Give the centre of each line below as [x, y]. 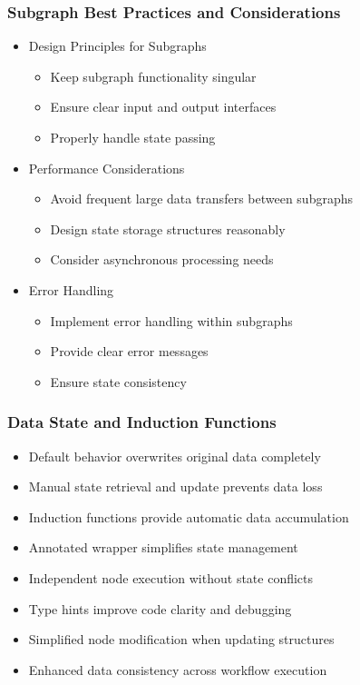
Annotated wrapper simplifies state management [163, 547]
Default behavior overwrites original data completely [175, 456]
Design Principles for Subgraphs [117, 46]
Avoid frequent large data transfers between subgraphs [202, 199]
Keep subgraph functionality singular [153, 76]
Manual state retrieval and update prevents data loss [175, 486]
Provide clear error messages [129, 351]
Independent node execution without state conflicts [171, 577]
